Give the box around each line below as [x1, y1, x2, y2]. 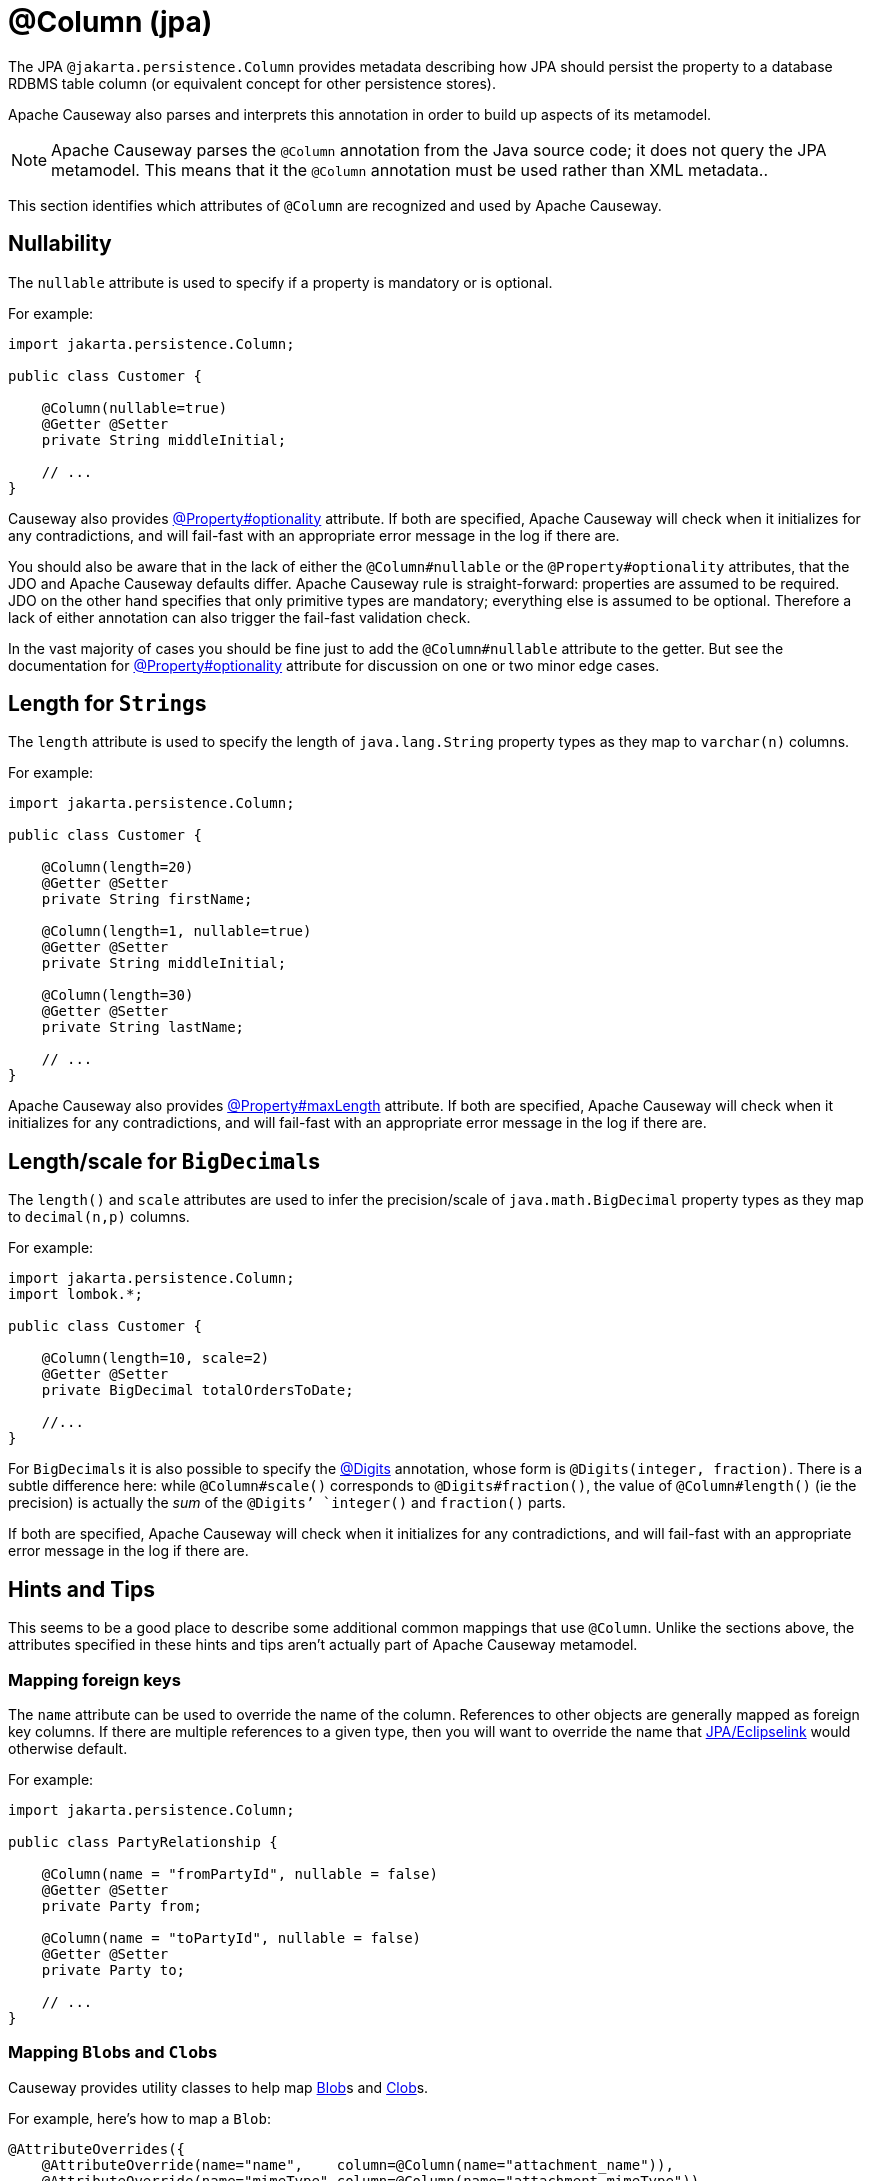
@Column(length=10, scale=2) [41, 1350, 270, 1367]
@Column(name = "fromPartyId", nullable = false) [41, 1865, 438, 1882]
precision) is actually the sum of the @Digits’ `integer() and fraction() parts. [8, 1494, 566, 1512]
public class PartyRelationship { [8, 1833, 278, 1850]
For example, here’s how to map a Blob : [8, 2109, 272, 2127]
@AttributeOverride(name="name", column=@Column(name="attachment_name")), [41, 2156, 674, 2173]
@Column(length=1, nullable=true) [41, 923, 312, 940]
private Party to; [41, 1961, 186, 1978]
